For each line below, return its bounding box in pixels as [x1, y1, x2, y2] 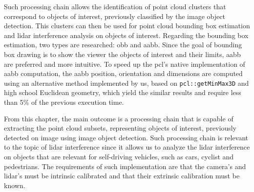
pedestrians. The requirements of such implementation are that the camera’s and [4, 161, 246, 171]
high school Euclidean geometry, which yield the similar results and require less [4, 87, 241, 97]
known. [4, 180, 25, 190]
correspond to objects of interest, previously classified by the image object [4, 11, 225, 21]
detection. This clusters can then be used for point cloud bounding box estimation [4, 20, 250, 31]
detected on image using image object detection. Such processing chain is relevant [4, 132, 249, 142]
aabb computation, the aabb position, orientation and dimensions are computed [4, 68, 243, 78]
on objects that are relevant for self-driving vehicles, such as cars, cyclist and [4, 151, 234, 161]
